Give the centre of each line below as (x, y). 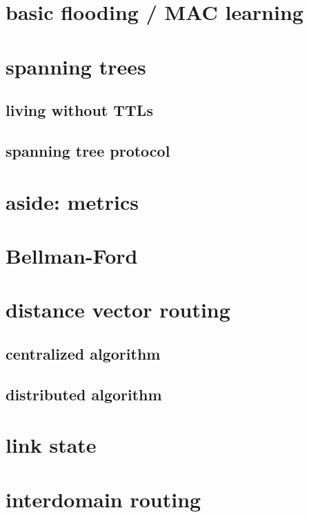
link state (51, 445)
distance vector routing (118, 310)
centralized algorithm (83, 353)
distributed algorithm (84, 394)
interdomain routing (103, 499)
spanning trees (76, 66)
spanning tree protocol (88, 150)
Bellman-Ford (72, 255)
